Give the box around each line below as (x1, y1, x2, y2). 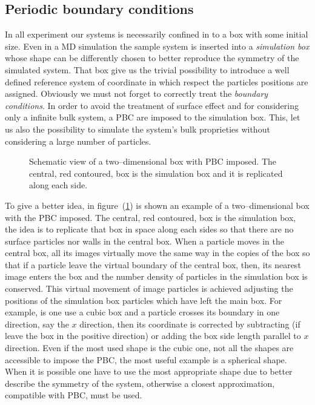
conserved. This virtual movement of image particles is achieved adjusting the (5, 282, 293, 295)
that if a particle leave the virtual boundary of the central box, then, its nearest (5, 258, 301, 271)
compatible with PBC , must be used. (5, 389, 142, 401)
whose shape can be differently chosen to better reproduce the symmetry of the (5, 51, 299, 64)
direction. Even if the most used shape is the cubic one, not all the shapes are (5, 341, 294, 354)
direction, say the (5, 317, 69, 330)
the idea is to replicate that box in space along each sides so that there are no (5, 223, 294, 235)
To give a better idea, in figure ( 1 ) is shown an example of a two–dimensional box (5, 199, 310, 211)
